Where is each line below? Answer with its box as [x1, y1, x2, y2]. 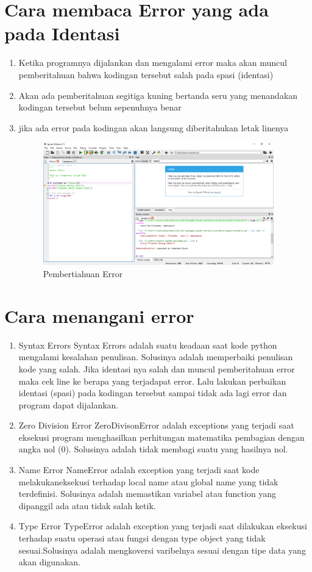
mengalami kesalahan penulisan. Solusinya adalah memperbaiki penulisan [18, 350, 293, 363]
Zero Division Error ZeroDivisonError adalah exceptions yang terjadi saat [18, 419, 294, 432]
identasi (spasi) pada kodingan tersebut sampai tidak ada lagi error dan [18, 386, 287, 399]
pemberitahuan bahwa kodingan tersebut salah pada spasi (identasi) [18, 68, 274, 81]
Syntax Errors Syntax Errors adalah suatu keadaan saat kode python [18, 338, 277, 351]
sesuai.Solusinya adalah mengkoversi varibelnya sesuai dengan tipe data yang [18, 543, 306, 556]
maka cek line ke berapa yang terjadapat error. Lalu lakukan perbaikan [18, 374, 286, 387]
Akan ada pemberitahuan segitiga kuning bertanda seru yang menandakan [18, 89, 298, 101]
